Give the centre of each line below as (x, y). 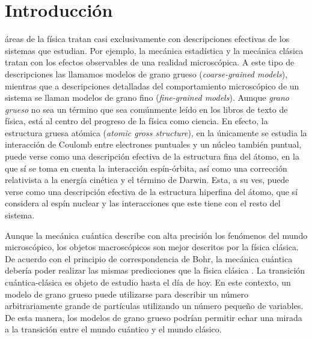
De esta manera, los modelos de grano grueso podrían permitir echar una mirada (154, 317)
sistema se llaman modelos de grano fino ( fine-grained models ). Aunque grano (147, 97)
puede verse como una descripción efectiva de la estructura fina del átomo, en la (152, 156)
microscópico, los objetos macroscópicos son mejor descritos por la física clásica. (152, 247)
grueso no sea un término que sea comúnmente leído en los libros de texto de (146, 109)
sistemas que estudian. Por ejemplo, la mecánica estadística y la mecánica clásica (154, 50)
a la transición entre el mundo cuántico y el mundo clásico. (113, 329)
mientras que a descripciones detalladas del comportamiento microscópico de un (152, 85)
